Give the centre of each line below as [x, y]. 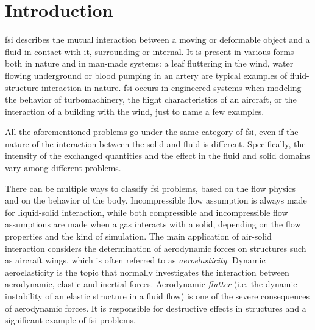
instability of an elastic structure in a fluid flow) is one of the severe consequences [157, 296]
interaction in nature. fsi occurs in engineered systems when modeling [172, 87]
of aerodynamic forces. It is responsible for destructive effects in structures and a [156, 308]
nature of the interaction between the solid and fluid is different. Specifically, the [155, 143]
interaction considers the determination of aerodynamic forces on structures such [156, 248]
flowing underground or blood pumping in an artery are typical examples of [146, 75]
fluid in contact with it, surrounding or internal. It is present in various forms [150, 51]
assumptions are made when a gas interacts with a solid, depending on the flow [153, 224]
